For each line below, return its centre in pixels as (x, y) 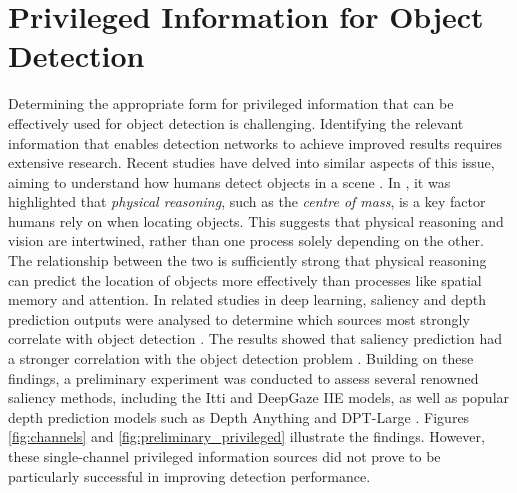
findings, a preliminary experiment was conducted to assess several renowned (243, 377)
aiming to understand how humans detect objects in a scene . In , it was (229, 181)
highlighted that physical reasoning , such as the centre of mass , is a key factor (247, 201)
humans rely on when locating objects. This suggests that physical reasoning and (256, 220)
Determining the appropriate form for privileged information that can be (231, 103)
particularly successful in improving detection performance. (189, 475)
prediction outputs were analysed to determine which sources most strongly (239, 318)
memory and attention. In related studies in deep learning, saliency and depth (247, 299)
